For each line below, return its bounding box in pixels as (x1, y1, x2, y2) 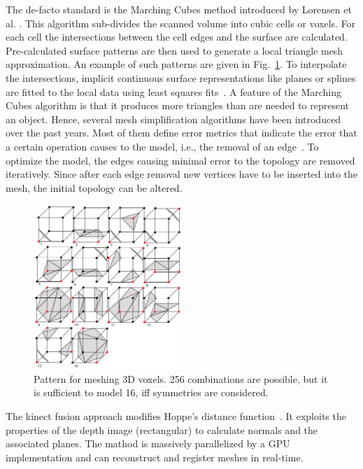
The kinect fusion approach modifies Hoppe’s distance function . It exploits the (6, 408, 346, 423)
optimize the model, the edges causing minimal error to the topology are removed (6, 153, 355, 167)
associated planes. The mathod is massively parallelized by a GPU (6, 436, 290, 451)
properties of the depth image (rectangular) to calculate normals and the (6, 422, 318, 437)
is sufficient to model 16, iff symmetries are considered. (34, 385, 269, 400)
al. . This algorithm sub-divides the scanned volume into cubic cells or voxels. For (6, 15, 356, 30)
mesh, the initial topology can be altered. (6, 180, 183, 195)
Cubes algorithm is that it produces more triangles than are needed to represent (6, 98, 350, 113)
